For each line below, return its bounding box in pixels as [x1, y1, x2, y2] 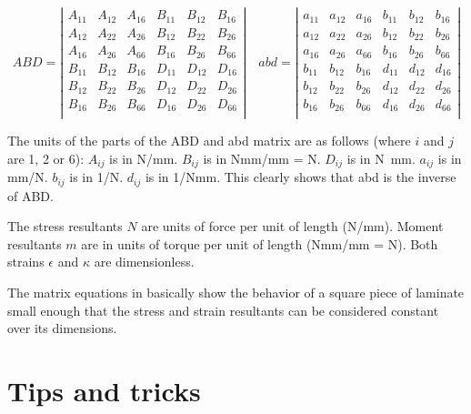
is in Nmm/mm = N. [203, 148, 321, 167]
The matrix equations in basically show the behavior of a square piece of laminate [7, 282, 465, 301]
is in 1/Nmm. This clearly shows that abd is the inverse [145, 167, 456, 187]
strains [7, 252, 45, 271]
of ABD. [7, 186, 54, 205]
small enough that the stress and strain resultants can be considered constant [7, 300, 439, 319]
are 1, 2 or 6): [7, 148, 85, 167]
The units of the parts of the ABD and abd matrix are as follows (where [7, 131, 411, 150]
